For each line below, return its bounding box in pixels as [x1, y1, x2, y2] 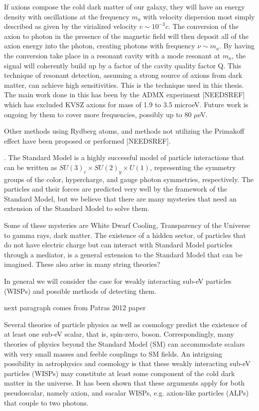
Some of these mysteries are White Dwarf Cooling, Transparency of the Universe [4, 220, 250, 230]
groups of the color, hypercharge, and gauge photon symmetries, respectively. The [4, 174, 254, 184]
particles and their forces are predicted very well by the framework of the [4, 184, 228, 194]
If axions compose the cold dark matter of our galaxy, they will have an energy [4, 1, 245, 11]
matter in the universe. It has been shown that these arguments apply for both [4, 378, 245, 388]
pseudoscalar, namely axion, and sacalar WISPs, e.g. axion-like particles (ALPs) [4, 387, 249, 398]
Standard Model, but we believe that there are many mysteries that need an [4, 193, 237, 204]
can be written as [4, 162, 57, 172]
